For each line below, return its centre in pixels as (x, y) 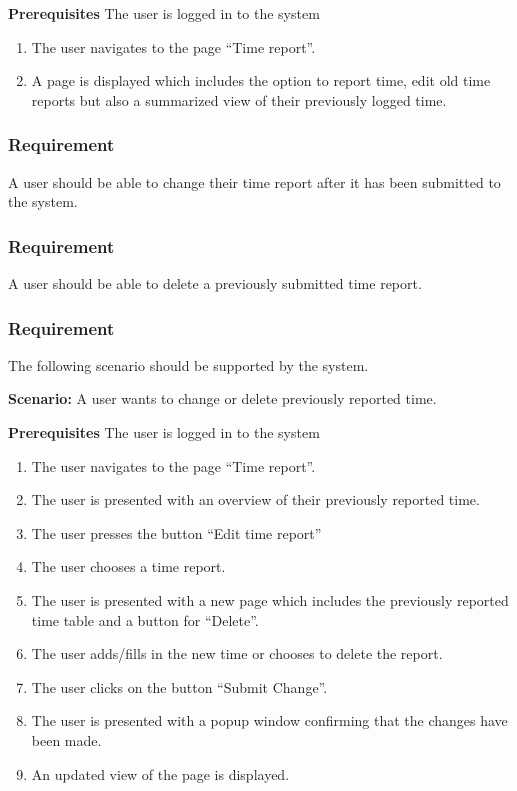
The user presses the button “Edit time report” (176, 532)
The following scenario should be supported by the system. (188, 364)
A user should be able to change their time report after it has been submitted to (254, 181)
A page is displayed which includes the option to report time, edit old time (261, 80)
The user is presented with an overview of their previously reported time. (255, 499)
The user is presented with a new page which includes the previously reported (270, 599)
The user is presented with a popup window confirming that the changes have (269, 720)
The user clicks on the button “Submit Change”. (179, 686)
